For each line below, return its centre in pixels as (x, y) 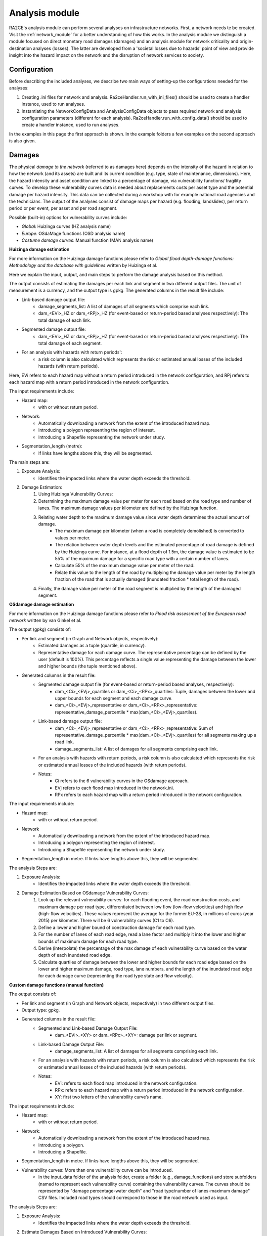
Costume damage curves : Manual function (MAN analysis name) (87, 240)
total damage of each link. (65, 320)
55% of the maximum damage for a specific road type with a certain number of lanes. (142, 558)
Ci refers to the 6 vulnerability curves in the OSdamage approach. (122, 781)
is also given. (22, 141)
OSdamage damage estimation (42, 604)
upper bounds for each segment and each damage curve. (114, 698)
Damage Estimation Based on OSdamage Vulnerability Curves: (85, 893)
